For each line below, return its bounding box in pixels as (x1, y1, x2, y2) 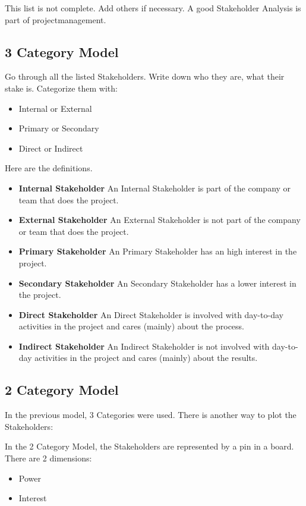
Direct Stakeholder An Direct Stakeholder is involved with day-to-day (18, 308, 283, 320)
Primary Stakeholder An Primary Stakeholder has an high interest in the (18, 245, 297, 257)
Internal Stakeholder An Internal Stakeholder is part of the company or (18, 181, 291, 194)
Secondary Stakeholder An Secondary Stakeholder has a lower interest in (18, 276, 296, 289)
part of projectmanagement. (5, 13, 106, 26)
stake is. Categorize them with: (5, 81, 118, 94)
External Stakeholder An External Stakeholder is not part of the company (18, 213, 301, 226)
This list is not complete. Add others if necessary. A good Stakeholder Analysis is (5, 2, 301, 14)
